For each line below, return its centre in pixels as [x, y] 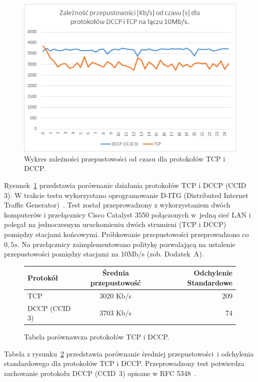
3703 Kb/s [116, 313]
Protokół [43, 278]
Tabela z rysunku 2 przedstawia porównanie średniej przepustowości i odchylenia [129, 353]
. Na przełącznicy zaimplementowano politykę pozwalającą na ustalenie [126, 244]
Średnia [115, 273]
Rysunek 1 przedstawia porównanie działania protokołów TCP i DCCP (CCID [125, 185]
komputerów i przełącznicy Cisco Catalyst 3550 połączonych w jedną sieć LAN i [127, 214]
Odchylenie [213, 273]
